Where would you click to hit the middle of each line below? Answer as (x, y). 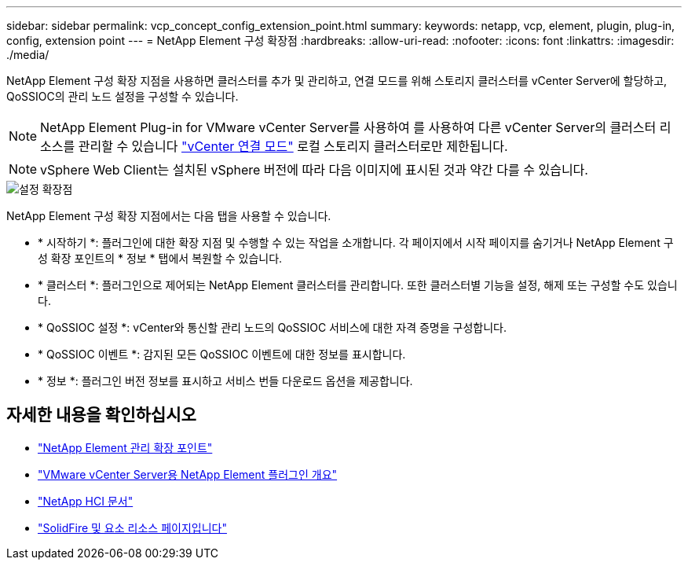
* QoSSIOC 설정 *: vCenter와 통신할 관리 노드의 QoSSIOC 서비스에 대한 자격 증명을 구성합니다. (272, 327)
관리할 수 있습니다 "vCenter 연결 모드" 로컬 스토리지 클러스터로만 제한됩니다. (293, 146)
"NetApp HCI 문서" (86, 501)
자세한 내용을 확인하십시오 (101, 415)
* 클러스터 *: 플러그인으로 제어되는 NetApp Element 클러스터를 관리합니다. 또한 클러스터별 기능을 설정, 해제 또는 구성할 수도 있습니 (358, 285)
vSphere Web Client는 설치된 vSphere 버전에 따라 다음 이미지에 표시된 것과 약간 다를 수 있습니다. (314, 170)
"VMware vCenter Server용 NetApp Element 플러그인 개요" (188, 474)
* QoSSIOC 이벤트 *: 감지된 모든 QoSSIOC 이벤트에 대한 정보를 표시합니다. (222, 354)
